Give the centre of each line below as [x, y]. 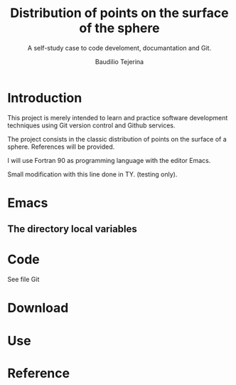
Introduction [45, 98]
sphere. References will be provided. [61, 147]
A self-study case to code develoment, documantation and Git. [119, 48]
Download [38, 308]
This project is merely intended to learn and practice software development [118, 117]
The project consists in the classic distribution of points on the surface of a [117, 139]
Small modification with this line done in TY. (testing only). [92, 174]
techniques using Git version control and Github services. [91, 125]
